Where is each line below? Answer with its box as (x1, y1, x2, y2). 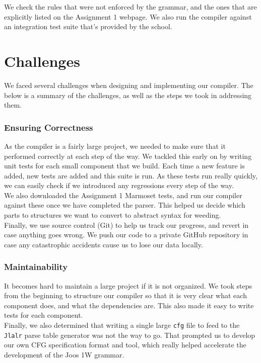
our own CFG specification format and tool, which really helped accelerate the (4, 339, 246, 350)
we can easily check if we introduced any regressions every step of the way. (4, 180, 234, 191)
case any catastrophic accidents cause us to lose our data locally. (4, 239, 203, 249)
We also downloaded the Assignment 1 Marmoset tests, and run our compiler (4, 190, 242, 200)
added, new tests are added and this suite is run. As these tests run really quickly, (4, 170, 257, 180)
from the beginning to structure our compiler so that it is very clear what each (4, 290, 247, 301)
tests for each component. (4, 310, 83, 320)
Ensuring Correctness (4, 121, 93, 133)
